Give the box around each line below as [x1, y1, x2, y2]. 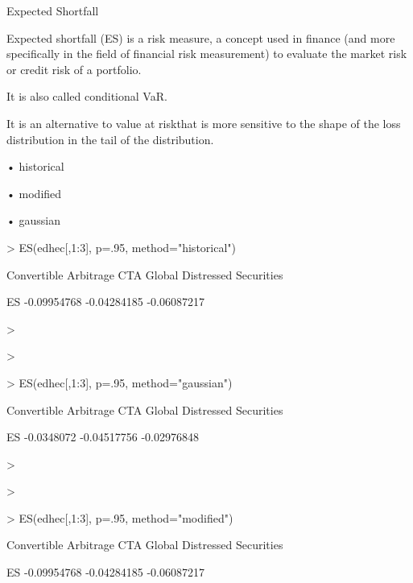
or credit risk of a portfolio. [6, 60, 142, 77]
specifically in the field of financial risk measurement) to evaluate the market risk [6, 45, 407, 62]
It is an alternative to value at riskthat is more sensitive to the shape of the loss [6, 114, 401, 131]
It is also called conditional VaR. [6, 88, 167, 105]
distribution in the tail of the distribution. [6, 130, 214, 147]
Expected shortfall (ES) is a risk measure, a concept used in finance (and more [6, 29, 395, 46]
